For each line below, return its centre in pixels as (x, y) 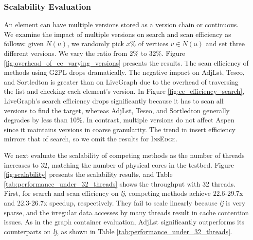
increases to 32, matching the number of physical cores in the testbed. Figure (119, 164)
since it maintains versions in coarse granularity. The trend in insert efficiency (120, 129)
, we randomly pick (96, 43)
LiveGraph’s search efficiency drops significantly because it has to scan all (114, 100)
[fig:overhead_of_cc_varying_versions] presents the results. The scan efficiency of (126, 62)
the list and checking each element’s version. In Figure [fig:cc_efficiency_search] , (124, 91)
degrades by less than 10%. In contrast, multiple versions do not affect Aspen (119, 120)
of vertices (153, 43)
